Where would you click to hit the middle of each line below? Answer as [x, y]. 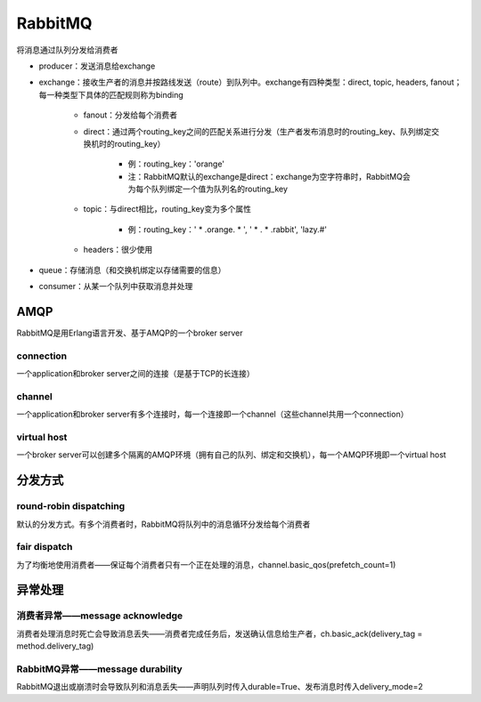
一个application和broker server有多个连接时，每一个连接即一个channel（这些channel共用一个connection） [212, 415]
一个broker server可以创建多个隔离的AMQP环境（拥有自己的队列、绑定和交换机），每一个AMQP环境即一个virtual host [232, 455]
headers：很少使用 [118, 250]
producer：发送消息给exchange [97, 66]
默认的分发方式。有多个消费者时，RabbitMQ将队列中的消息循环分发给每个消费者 [163, 524]
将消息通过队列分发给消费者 [67, 50]
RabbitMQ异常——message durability [99, 669]
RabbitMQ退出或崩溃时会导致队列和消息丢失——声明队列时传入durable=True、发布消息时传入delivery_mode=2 [220, 687]
